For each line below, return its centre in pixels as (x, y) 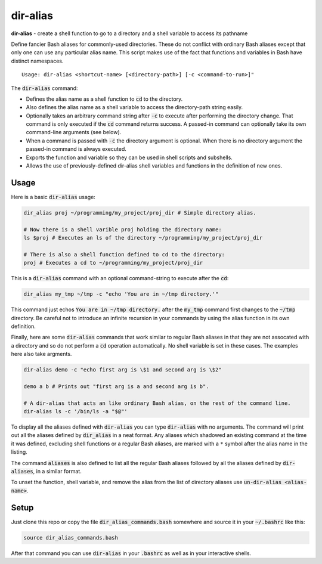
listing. (19, 452)
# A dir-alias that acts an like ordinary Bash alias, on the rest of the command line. (157, 403)
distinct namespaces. (37, 61)
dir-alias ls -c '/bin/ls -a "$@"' (75, 412)
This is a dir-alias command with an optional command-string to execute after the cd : (120, 278)
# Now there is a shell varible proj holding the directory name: (123, 229)
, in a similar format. (57, 472)
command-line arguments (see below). (74, 132)
